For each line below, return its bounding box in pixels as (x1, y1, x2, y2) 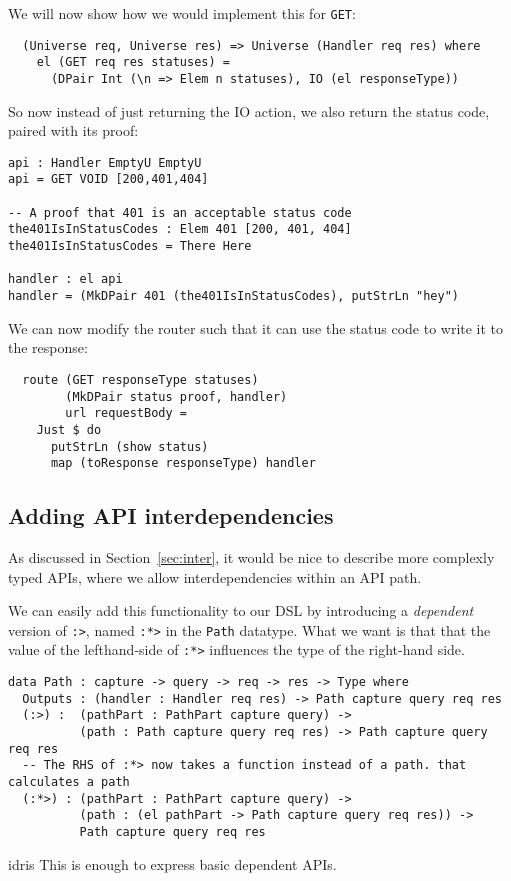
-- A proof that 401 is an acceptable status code (8, 205, 352, 220)
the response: (8, 337, 88, 358)
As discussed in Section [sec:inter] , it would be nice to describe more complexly (8, 547, 495, 568)
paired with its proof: (8, 120, 139, 141)
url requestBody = (65, 406, 187, 421)
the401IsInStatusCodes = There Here (8, 239, 252, 254)
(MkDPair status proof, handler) (65, 389, 288, 404)
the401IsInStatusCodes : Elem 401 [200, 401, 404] (8, 222, 352, 237)
